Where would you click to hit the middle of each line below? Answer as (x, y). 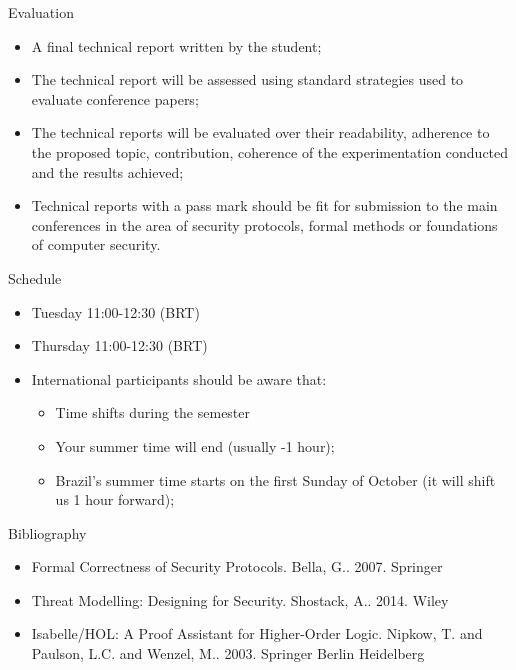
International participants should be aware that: (179, 378)
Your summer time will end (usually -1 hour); (195, 445)
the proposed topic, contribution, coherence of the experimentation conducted (270, 151)
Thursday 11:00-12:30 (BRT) (119, 345)
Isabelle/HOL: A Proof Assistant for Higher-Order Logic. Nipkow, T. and (257, 633)
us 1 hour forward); (115, 499)
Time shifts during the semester (153, 412)
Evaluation (41, 12)
